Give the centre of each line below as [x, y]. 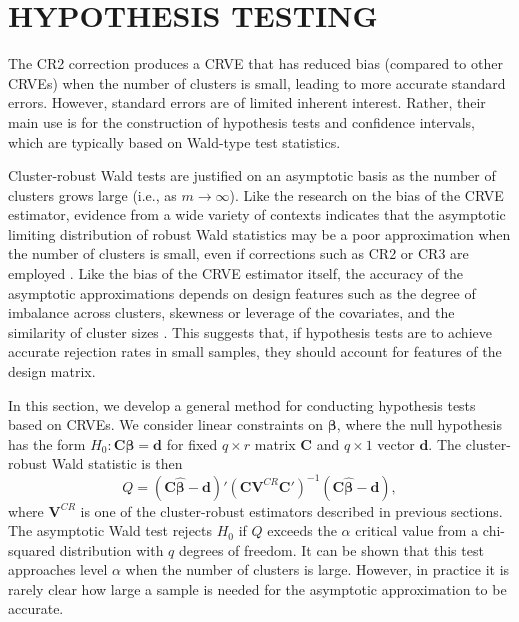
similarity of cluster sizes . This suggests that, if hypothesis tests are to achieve [250, 331]
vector [396, 443]
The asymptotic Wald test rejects [110, 530]
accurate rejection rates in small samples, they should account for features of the [255, 351]
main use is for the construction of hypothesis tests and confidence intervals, [241, 121]
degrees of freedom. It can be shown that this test [331, 549]
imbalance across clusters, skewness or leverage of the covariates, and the [231, 312]
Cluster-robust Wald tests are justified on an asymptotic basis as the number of [252, 175]
